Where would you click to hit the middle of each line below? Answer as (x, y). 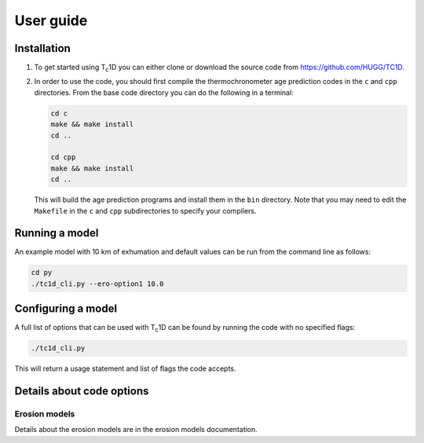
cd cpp (63, 157)
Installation (42, 48)
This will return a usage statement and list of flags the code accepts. (125, 368)
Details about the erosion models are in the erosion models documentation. (136, 430)
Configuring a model (66, 309)
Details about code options (82, 392)
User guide (51, 20)
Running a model (57, 233)
